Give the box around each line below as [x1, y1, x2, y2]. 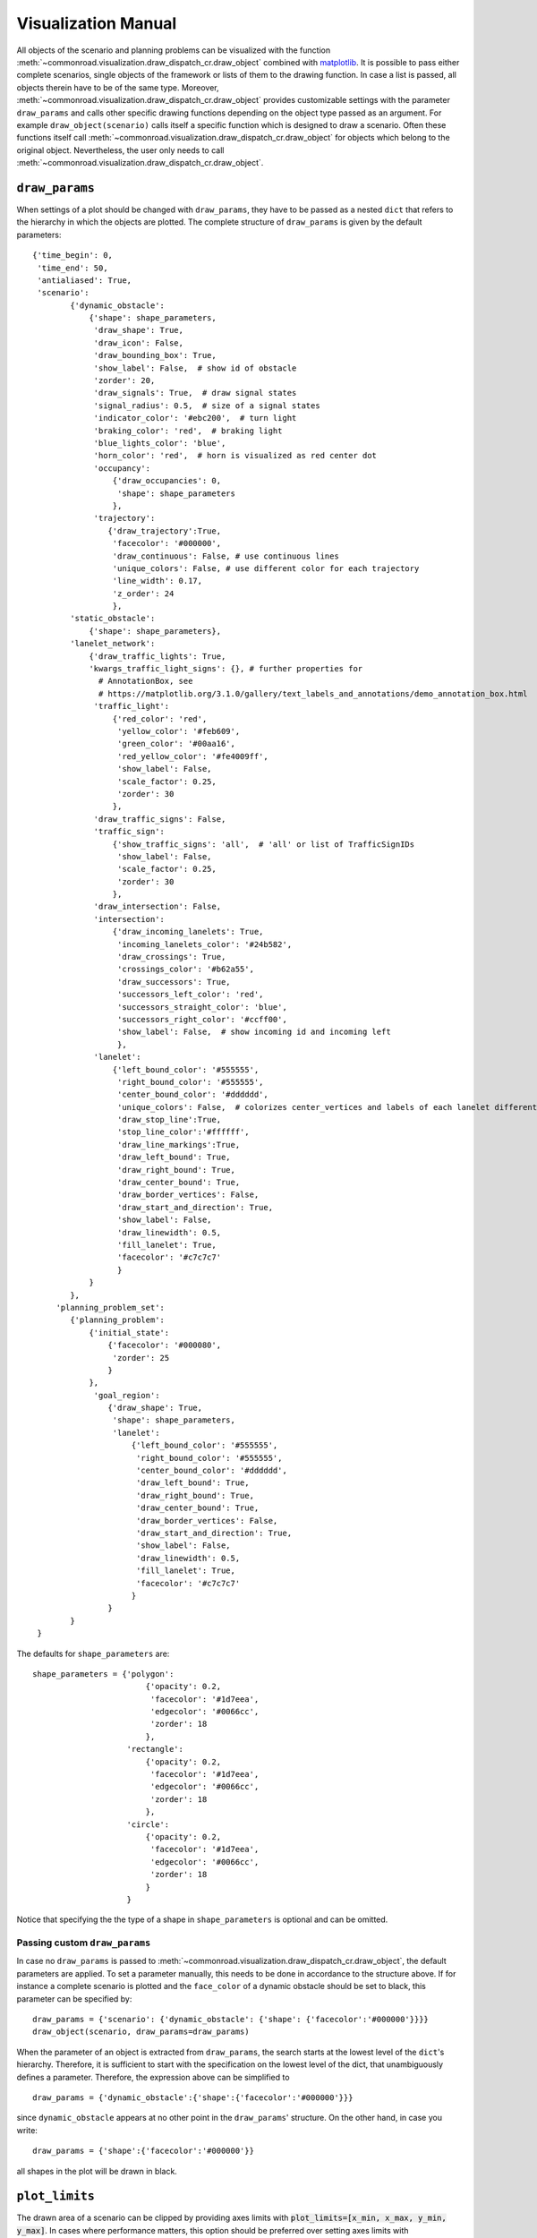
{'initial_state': [89, 1328, 170, 1337]
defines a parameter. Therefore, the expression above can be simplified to [16, 2071, 290, 2082]
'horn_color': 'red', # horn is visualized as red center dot [93, 450, 378, 461]
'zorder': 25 [112, 1353, 170, 1362]
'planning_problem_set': [55, 1303, 166, 1312]
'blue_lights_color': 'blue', [93, 439, 226, 448]
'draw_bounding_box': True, [93, 350, 217, 361]
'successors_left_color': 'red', [116, 989, 264, 1000]
